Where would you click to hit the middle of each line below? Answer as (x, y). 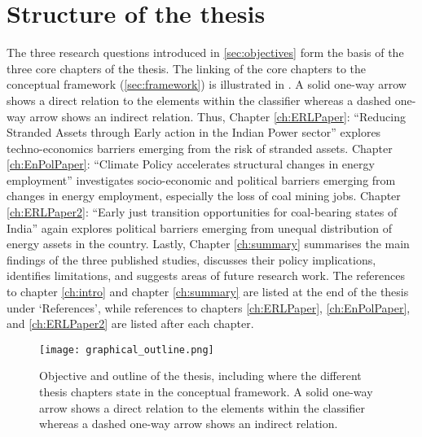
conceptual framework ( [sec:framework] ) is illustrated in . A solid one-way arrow (207, 84)
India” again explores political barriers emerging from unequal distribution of (200, 227)
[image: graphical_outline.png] (127, 350)
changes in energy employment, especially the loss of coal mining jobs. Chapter (204, 196)
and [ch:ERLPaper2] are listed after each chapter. (130, 323)
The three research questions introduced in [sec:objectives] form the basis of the (205, 52)
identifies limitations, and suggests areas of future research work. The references (206, 275)
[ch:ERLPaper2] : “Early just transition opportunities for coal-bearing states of (202, 212)
